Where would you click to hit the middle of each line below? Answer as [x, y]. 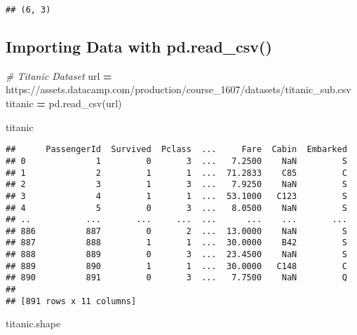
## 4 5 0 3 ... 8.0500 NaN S [176, 208]
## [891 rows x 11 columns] [71, 301]
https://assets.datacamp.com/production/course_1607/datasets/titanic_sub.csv [178, 89]
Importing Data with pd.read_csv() [139, 47]
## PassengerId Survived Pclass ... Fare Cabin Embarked [176, 150]
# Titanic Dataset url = [59, 75]
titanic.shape [33, 323]
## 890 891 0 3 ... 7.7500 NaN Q [176, 278]
